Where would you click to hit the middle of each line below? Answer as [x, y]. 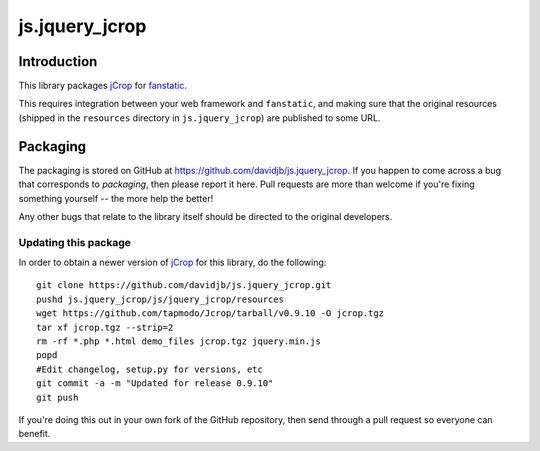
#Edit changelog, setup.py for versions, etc [150, 369]
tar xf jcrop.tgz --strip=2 [105, 327]
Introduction [58, 61]
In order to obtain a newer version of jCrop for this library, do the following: [172, 262]
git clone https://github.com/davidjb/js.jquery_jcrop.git [184, 285]
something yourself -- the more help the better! [116, 198]
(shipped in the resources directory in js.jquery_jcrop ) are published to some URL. [199, 117]
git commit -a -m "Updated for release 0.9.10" [155, 383]
